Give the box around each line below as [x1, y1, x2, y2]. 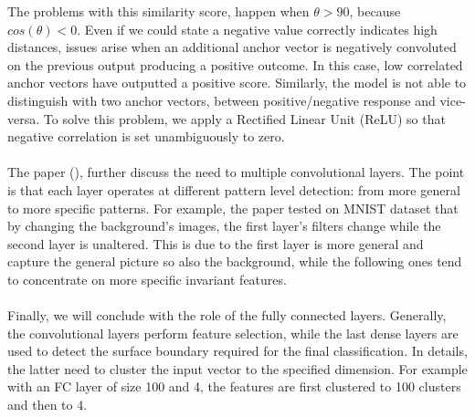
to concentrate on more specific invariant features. [7, 269, 287, 288]
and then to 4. [7, 395, 88, 414]
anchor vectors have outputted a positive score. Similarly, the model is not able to [7, 73, 467, 92]
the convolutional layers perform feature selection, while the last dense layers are [7, 323, 459, 342]
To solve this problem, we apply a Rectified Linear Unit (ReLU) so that [43, 109, 446, 128]
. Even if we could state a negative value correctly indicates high [77, 19, 438, 38]
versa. [7, 109, 40, 128]
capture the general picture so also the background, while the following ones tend [7, 252, 462, 271]
